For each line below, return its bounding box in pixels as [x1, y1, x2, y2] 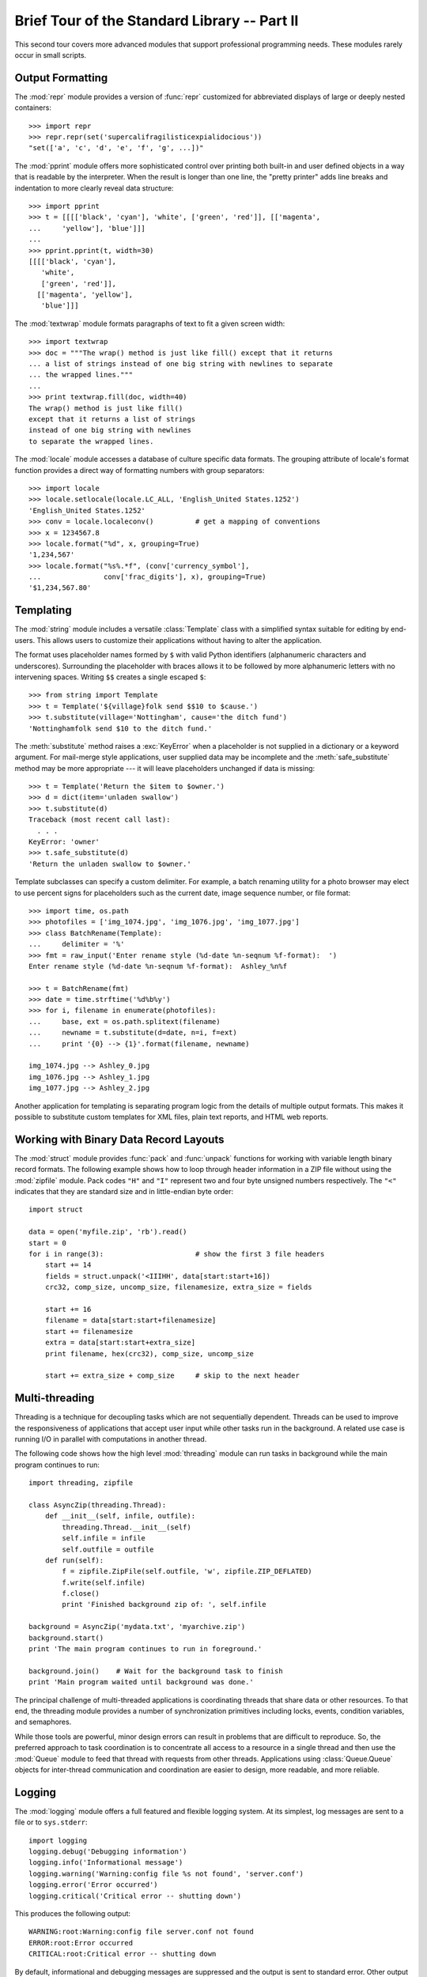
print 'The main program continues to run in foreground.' [28, 1645, 263, 1654]
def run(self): [44, 1556, 104, 1565]
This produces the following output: [14, 1908, 130, 1918]
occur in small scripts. [14, 50, 87, 59]
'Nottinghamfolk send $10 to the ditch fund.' [28, 724, 213, 733]
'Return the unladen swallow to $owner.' [28, 859, 191, 868]
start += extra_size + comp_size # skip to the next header [44, 1371, 300, 1380]
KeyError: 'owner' [28, 837, 100, 846]
